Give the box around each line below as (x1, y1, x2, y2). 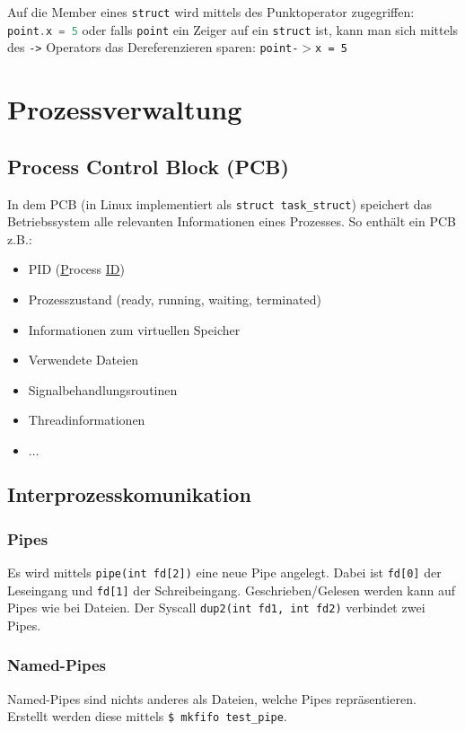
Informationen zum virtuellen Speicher (28, 320, 241, 339)
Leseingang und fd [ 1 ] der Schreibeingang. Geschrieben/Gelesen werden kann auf (7, 580, 456, 599)
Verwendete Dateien (28, 350, 139, 369)
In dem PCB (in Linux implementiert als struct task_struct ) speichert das (7, 194, 433, 213)
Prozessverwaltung (7, 91, 242, 128)
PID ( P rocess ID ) (28, 260, 125, 278)
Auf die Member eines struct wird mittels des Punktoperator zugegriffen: (7, 3, 415, 21)
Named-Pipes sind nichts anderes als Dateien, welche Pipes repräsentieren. (7, 689, 417, 708)
